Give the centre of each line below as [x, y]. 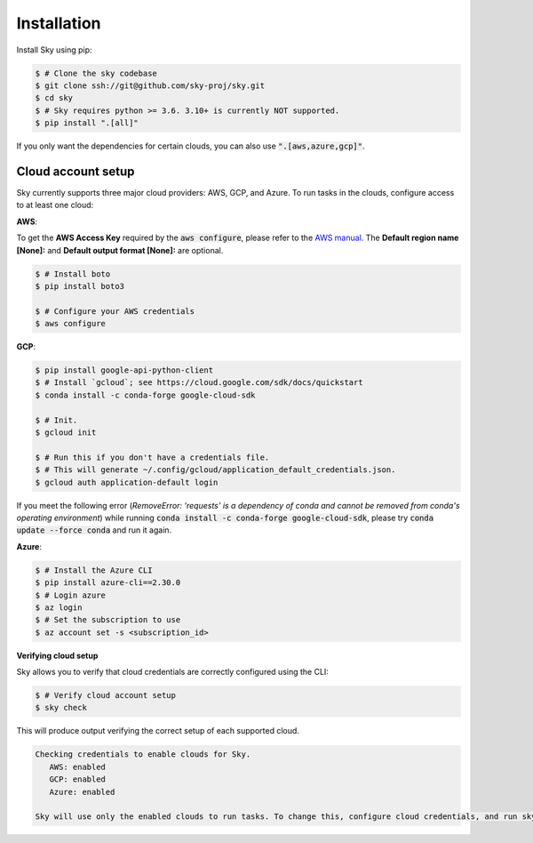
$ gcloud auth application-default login [127, 482]
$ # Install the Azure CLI [94, 570]
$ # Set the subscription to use [108, 620]
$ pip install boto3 [80, 286]
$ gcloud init [66, 433]
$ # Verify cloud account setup [106, 695]
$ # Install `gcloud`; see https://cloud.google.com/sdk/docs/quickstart [199, 383]
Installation [59, 23]
